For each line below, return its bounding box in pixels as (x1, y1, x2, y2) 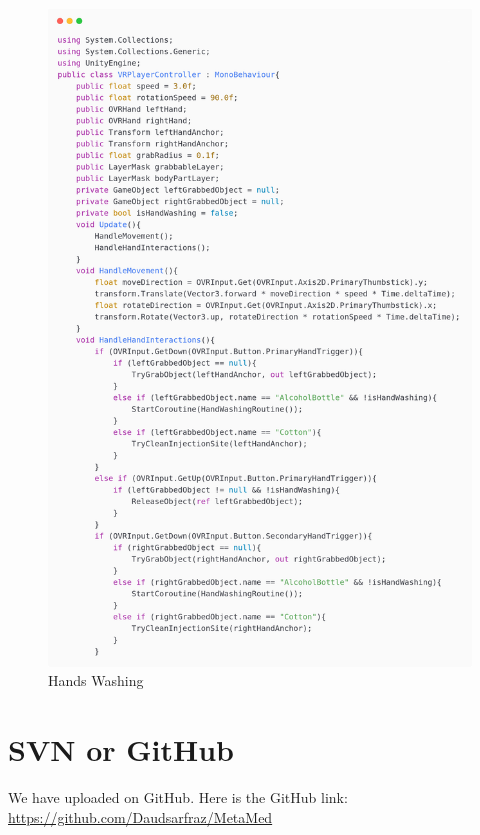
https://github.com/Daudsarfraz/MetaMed (8, 806, 273, 827)
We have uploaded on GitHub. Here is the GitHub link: (8, 787, 348, 808)
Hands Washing (48, 670, 144, 691)
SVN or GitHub (8, 729, 234, 770)
